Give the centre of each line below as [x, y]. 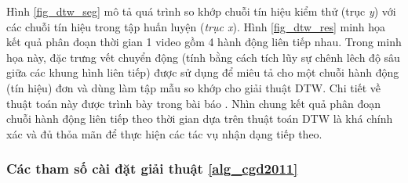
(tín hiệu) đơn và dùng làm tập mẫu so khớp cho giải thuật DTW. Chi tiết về [194, 87]
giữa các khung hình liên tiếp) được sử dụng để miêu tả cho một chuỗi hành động [203, 72]
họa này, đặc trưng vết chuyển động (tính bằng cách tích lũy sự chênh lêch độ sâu [203, 57]
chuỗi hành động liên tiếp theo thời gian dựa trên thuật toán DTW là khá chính [200, 118]
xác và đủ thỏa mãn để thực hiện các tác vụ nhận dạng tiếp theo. [164, 133]
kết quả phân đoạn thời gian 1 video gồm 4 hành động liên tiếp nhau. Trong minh [204, 42]
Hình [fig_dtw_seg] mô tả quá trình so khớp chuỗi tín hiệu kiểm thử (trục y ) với [201, 11]
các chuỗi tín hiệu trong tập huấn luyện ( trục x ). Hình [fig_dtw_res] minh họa [196, 26]
